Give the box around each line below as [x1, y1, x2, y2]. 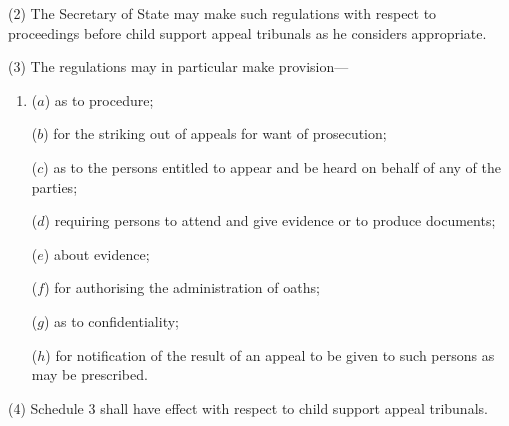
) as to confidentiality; [43, 310, 179, 331]
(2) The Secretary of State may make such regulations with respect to [8, 3, 437, 23]
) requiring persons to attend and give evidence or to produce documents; [44, 210, 496, 231]
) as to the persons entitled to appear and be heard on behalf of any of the [43, 156, 502, 177]
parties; [31, 176, 78, 197]
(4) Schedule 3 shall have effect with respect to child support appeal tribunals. [8, 397, 488, 418]
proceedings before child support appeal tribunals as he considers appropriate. [8, 22, 487, 43]
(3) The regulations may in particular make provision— [8, 56, 349, 77]
